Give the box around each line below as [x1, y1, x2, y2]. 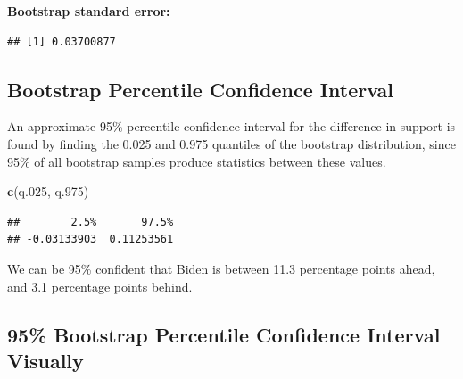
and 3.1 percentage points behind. [7, 276, 193, 295]
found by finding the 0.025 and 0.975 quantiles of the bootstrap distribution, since [7, 134, 456, 152]
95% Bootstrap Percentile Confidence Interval [7, 320, 441, 348]
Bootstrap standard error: [7, 2, 170, 20]
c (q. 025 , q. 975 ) [7, 182, 89, 201]
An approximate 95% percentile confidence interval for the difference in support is [7, 117, 456, 136]
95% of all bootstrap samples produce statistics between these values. [7, 152, 386, 170]
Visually [7, 346, 84, 374]
